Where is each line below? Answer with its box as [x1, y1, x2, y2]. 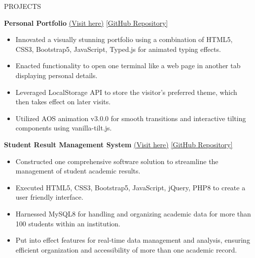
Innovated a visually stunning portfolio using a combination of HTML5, [15, 34, 233, 44]
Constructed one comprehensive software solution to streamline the [15, 156, 219, 166]
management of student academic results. [15, 166, 141, 176]
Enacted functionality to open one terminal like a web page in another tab [15, 60, 241, 71]
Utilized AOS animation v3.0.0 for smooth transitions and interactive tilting [15, 113, 246, 123]
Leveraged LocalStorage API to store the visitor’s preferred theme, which [15, 86, 237, 97]
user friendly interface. [15, 192, 83, 202]
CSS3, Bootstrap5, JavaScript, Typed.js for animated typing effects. [15, 43, 221, 54]
